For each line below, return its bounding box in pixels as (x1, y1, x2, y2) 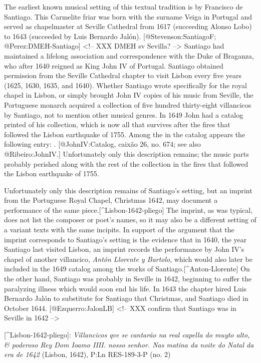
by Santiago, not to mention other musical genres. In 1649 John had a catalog (4, 109, 243, 120)
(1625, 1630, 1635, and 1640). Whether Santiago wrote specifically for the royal (4, 80, 247, 90)
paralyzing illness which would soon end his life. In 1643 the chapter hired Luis (4, 283, 247, 293)
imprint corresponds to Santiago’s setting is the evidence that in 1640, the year (4, 234, 247, 244)
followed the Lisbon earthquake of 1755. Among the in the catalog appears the (4, 129, 245, 139)
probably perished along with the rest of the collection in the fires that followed (4, 158, 248, 169)
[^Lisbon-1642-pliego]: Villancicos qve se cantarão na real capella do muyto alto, (4, 329, 250, 339)
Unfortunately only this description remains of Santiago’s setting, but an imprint (4, 185, 252, 195)
